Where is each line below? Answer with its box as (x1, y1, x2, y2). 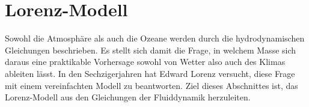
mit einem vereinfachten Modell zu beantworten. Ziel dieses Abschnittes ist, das (5, 79, 298, 91)
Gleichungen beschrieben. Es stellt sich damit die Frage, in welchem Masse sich (5, 43, 296, 56)
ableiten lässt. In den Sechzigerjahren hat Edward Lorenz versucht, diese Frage (5, 67, 295, 79)
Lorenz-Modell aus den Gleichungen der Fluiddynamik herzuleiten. (5, 91, 251, 103)
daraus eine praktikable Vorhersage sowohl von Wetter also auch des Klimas (5, 55, 286, 68)
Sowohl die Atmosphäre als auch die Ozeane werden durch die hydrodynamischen (5, 32, 305, 44)
